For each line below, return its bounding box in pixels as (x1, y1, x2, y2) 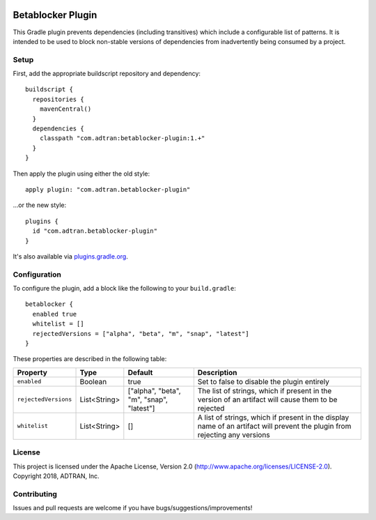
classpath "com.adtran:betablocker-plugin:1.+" (39, 135, 205, 142)
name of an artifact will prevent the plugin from (197, 421, 352, 431)
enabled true (32, 310, 77, 318)
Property (17, 367, 48, 377)
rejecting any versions (197, 429, 271, 439)
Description (197, 367, 237, 377)
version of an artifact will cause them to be (197, 395, 338, 404)
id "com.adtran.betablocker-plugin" (32, 227, 158, 235)
